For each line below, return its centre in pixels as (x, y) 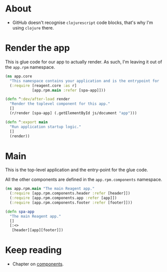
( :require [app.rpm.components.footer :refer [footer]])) (71, 203)
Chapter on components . (38, 264)
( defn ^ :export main (27, 122)
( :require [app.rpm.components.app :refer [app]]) (63, 198)
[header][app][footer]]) (38, 230)
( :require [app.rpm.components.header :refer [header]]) (70, 193)
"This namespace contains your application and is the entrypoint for (84, 81)
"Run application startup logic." (45, 127)
